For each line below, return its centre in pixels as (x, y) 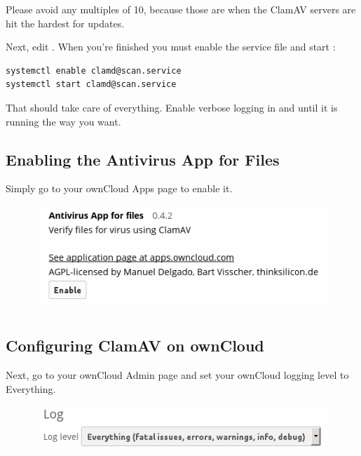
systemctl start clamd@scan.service (91, 85)
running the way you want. (63, 121)
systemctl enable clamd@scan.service (94, 71)
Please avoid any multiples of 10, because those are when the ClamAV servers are (181, 9)
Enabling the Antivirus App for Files (143, 159)
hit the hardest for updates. (65, 23)
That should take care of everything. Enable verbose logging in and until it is (172, 107)
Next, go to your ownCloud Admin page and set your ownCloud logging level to (177, 375)
